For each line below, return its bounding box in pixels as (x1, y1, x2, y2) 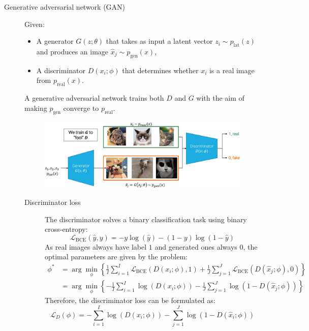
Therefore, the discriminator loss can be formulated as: (45, 295, 215, 306)
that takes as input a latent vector (106, 36, 213, 46)
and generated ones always (154, 241, 237, 252)
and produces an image (36, 46, 109, 56)
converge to (63, 102, 99, 113)
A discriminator (36, 65, 86, 75)
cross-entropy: (45, 224, 88, 234)
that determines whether (122, 65, 199, 75)
